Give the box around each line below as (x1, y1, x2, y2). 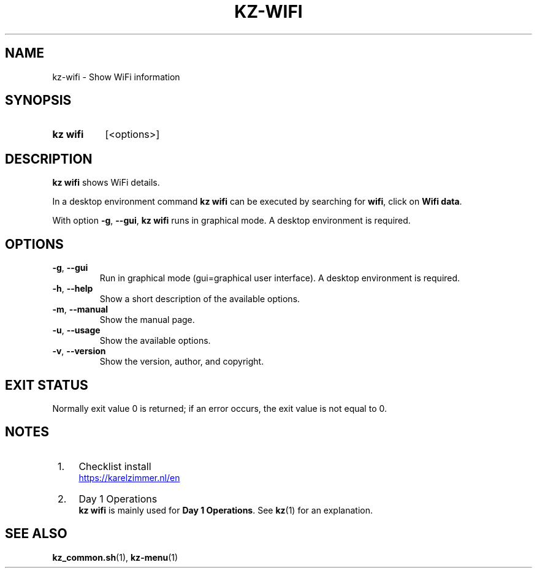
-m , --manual (52, 304, 109, 315)
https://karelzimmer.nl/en (78, 472, 180, 483)
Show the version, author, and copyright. (99, 356, 264, 367)
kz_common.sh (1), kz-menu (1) (52, 552, 178, 563)
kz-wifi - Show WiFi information (52, 71, 180, 82)
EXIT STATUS (5, 377, 88, 393)
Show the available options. (99, 335, 211, 346)
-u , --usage (52, 325, 101, 336)
